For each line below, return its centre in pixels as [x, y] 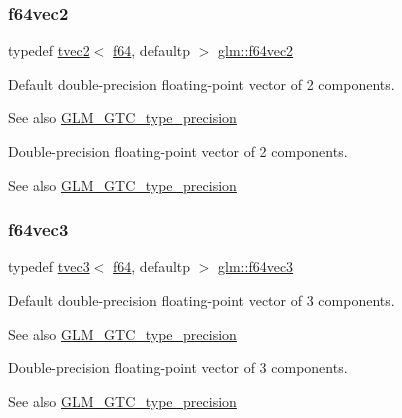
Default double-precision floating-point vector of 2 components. [201, 83]
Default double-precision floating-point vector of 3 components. [201, 300]
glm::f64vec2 [256, 50]
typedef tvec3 [49, 266]
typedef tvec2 [49, 50]
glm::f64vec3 [256, 266]
